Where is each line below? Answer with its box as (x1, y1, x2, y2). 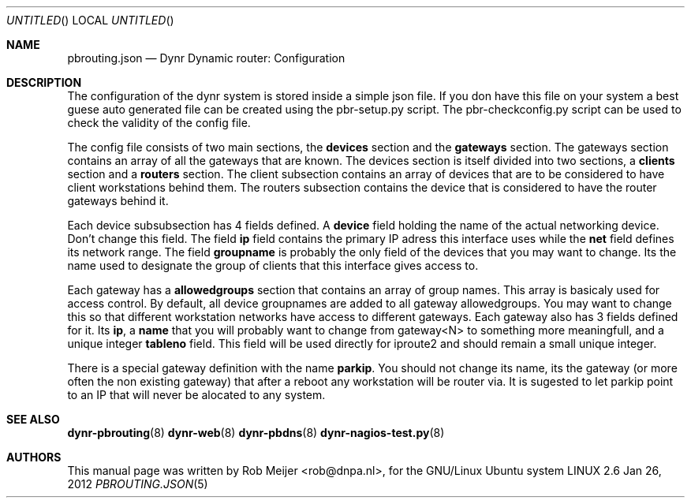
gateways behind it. (67, 194, 169, 207)
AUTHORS (6, 450, 62, 464)
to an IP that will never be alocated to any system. (67, 388, 326, 401)
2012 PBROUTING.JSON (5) (67, 477, 208, 491)
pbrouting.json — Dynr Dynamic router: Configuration (67, 51, 345, 65)
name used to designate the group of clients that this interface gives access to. (67, 259, 479, 272)
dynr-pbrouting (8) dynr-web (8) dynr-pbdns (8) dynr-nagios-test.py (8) (67, 426, 445, 439)
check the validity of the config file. (67, 116, 251, 129)
